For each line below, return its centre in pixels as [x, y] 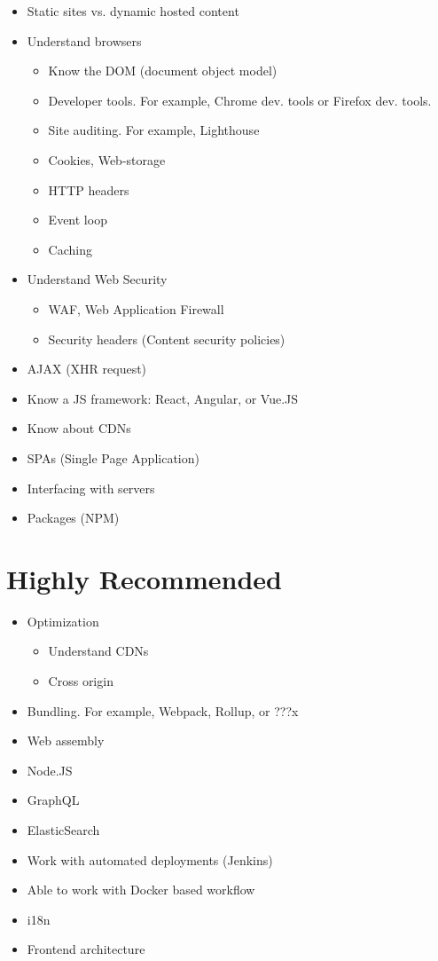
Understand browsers [84, 40]
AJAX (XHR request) [87, 369]
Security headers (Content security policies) [167, 339]
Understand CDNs [98, 651]
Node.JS [50, 770]
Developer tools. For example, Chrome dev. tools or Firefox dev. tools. [240, 100]
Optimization [63, 621]
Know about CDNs [79, 428]
